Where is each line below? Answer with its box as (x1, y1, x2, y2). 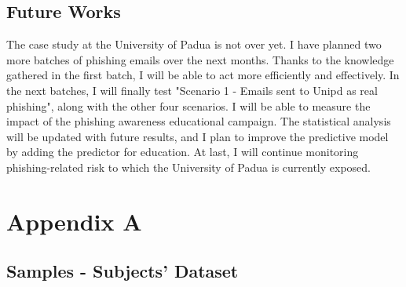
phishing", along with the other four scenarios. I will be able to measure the (6, 97, 371, 114)
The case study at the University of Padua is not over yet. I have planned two (6, 36, 382, 53)
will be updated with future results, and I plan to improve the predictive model (6, 128, 389, 144)
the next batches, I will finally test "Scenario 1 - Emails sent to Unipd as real (6, 82, 378, 98)
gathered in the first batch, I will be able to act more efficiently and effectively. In (6, 67, 400, 83)
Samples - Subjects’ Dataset (6, 259, 239, 283)
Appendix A (6, 205, 142, 237)
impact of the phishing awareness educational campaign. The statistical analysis (6, 113, 391, 129)
